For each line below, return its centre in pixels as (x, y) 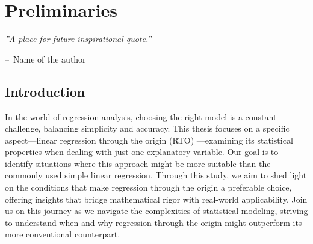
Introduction (45, 91)
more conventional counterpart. (63, 234)
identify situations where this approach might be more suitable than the (138, 163)
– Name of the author (45, 59)
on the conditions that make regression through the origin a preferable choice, (148, 187)
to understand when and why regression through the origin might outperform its (153, 222)
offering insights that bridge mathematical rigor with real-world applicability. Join (156, 199)
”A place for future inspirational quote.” (78, 39)
